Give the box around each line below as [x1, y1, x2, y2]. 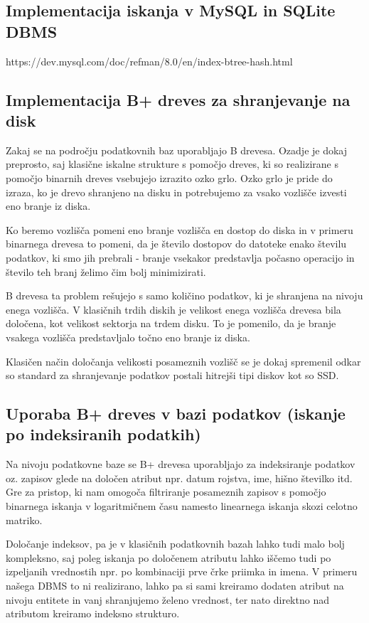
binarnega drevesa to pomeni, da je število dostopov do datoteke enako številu [6, 236, 347, 251]
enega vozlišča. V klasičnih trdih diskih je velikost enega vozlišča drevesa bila [6, 302, 341, 316]
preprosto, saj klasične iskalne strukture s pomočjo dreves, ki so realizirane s [6, 156, 339, 171]
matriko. [6, 512, 43, 527]
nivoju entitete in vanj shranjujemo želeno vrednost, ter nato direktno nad [6, 592, 329, 607]
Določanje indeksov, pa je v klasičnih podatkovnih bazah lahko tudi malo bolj [6, 536, 345, 551]
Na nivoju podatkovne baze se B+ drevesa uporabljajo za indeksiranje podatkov [6, 457, 355, 472]
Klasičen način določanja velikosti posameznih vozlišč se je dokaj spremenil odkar [6, 353, 361, 368]
